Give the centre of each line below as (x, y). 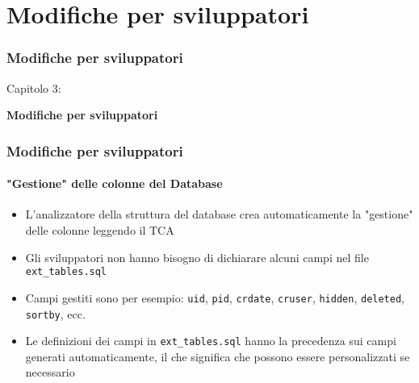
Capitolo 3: (34, 87)
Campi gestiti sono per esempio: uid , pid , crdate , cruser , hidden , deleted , (215, 297)
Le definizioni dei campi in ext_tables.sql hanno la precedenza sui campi (211, 341)
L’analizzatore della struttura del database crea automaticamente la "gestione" (219, 214)
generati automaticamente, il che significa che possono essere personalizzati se (218, 356)
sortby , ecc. (55, 313)
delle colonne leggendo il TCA (100, 230)
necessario (50, 372)
